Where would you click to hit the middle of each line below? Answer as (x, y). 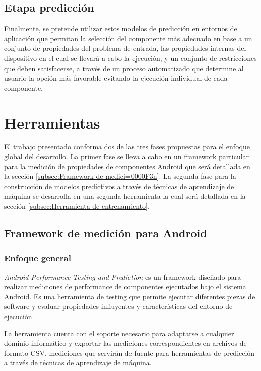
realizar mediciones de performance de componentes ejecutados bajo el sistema (125, 287)
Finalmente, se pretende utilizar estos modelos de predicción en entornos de (121, 28)
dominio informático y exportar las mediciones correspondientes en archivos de (125, 343)
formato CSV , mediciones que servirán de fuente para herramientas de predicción (129, 353)
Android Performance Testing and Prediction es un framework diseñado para (123, 276)
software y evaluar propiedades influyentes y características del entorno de (118, 306)
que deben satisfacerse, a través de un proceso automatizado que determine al (124, 68)
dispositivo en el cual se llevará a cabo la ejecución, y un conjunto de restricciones (130, 58)
